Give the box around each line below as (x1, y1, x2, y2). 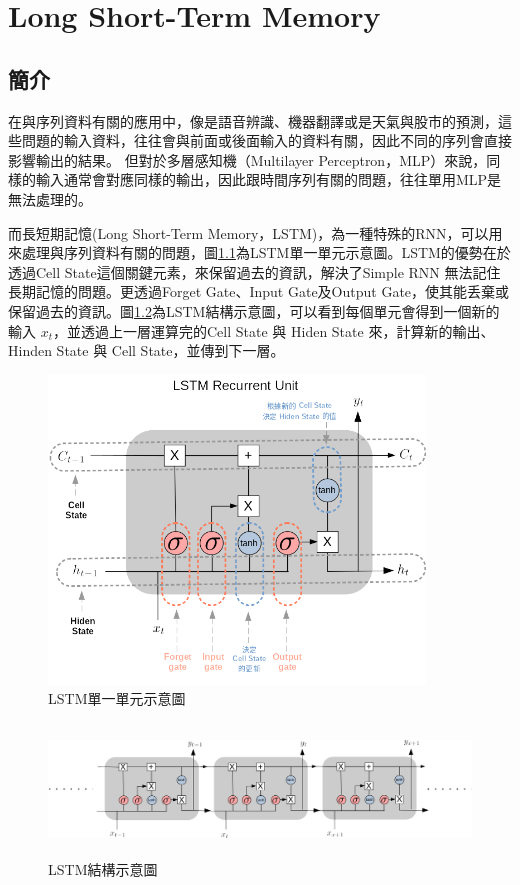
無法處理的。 (8, 188, 92, 209)
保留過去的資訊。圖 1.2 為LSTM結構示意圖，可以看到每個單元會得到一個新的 (8, 300, 500, 321)
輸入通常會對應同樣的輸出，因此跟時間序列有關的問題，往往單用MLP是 (35, 169, 502, 190)
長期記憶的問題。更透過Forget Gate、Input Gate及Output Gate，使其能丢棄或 (8, 281, 510, 302)
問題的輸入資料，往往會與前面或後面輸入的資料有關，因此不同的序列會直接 (21, 130, 512, 151)
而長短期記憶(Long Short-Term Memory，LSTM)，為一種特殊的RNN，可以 (8, 222, 489, 243)
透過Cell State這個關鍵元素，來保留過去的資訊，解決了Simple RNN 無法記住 (8, 261, 501, 282)
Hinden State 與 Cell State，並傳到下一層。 (8, 340, 285, 361)
